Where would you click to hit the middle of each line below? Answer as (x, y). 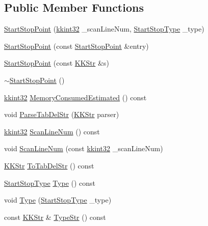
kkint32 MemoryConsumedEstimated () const (75, 97)
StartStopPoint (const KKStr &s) (57, 63)
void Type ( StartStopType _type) (58, 200)
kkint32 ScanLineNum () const (52, 131)
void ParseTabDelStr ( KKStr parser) (62, 114)
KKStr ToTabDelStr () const (49, 165)
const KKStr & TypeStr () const (55, 217)
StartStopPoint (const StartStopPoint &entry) (76, 46)
